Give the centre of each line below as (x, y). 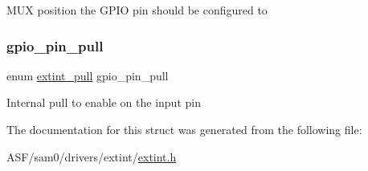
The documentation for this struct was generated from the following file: (184, 129)
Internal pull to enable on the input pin (104, 102)
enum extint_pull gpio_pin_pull (88, 75)
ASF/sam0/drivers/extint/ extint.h (92, 156)
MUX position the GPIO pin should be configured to (137, 10)
